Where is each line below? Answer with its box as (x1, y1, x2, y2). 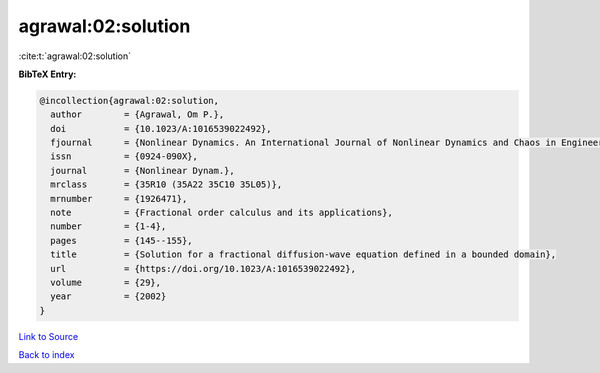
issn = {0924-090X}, (50, 151, 199, 162)
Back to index (18, 349, 75, 361)
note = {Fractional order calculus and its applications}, (50, 207, 394, 219)
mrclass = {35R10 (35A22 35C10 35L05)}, (50, 179, 283, 190)
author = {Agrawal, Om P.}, (50, 109, 225, 120)
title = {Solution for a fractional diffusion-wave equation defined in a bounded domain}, (50, 249, 557, 260)
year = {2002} (50, 291, 167, 302)
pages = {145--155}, (50, 235, 194, 246)
